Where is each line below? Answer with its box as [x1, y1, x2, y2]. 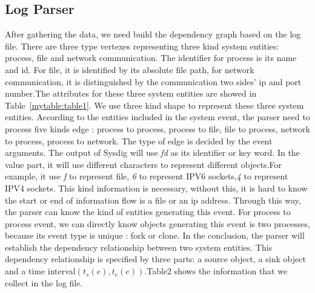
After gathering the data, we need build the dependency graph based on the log [5, 28, 301, 40]
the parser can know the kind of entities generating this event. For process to [5, 205, 291, 218]
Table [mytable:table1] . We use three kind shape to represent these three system [5, 98, 304, 111]
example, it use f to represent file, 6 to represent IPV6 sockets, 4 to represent [5, 170, 288, 182]
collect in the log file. [5, 276, 83, 289]
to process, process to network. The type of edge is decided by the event [5, 134, 273, 147]
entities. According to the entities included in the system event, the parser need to [5, 111, 310, 123]
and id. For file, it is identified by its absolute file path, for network [5, 63, 254, 76]
